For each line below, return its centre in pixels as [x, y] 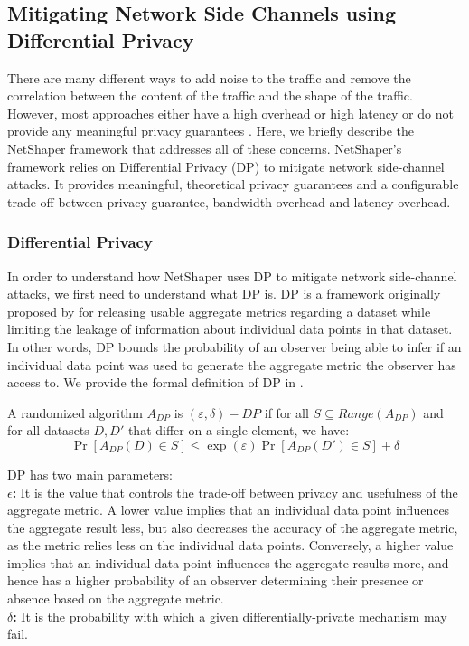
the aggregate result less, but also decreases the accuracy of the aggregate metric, [233, 527]
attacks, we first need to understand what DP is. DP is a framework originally [224, 294]
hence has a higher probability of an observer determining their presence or [216, 580]
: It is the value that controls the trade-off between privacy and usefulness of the [235, 492]
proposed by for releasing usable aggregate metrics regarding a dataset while [219, 311]
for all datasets [48, 430]
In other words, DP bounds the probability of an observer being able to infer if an [234, 346]
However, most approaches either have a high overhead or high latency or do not [230, 113]
